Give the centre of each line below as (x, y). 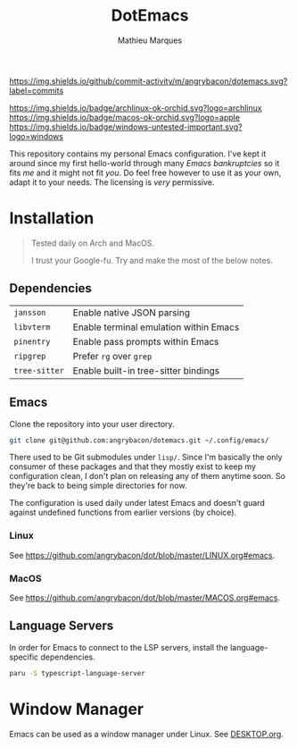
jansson (30, 312)
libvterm (32, 327)
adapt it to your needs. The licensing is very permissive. (112, 182)
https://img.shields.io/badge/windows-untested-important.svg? (126, 127)
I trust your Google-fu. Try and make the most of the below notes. (152, 260)
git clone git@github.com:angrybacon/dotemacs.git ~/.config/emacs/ (139, 440)
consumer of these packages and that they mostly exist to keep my (133, 466)
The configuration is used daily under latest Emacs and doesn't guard (137, 503)
